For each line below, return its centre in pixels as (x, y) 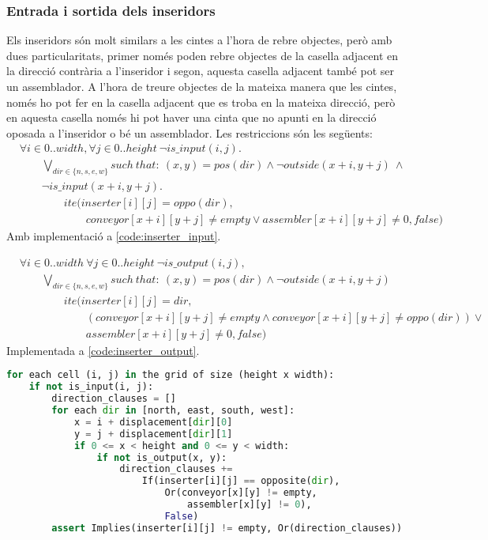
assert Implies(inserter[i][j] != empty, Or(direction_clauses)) (227, 528)
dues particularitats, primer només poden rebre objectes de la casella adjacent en (203, 55)
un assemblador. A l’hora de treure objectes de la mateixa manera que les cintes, (202, 86)
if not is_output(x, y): (162, 457)
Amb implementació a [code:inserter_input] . (114, 236)
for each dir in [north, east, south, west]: (173, 411)
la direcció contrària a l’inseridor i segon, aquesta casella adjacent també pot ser (200, 71)
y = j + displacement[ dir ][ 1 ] (153, 434)
